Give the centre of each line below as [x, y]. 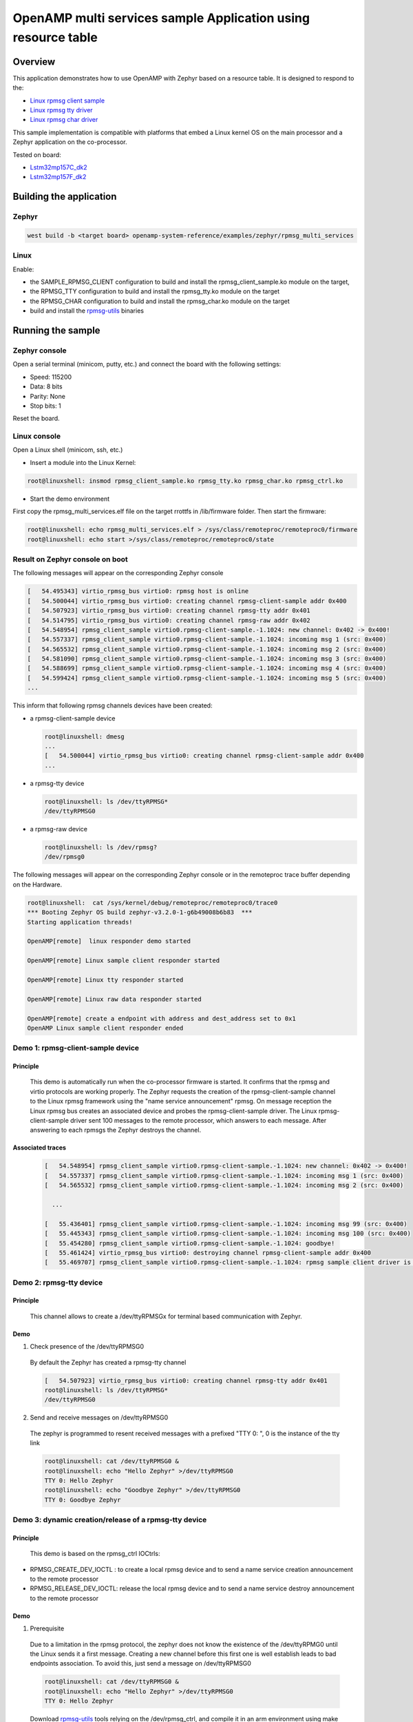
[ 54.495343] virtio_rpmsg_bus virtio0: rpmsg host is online [138, 591]
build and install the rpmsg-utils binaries [87, 311]
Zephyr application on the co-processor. [70, 142]
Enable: [23, 269]
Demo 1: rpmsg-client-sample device [76, 1048]
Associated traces [40, 1148]
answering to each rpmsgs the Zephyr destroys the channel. [116, 1130]
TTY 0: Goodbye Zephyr [83, 1500]
